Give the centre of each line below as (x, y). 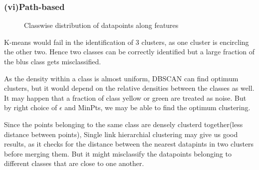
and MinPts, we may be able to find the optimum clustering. (157, 107)
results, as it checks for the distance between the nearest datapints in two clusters (129, 144)
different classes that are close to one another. (74, 163)
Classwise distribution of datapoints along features (101, 25)
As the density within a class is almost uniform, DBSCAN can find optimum (121, 78)
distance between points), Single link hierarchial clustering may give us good (121, 134)
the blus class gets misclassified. (53, 61)
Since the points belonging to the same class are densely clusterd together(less (124, 124)
